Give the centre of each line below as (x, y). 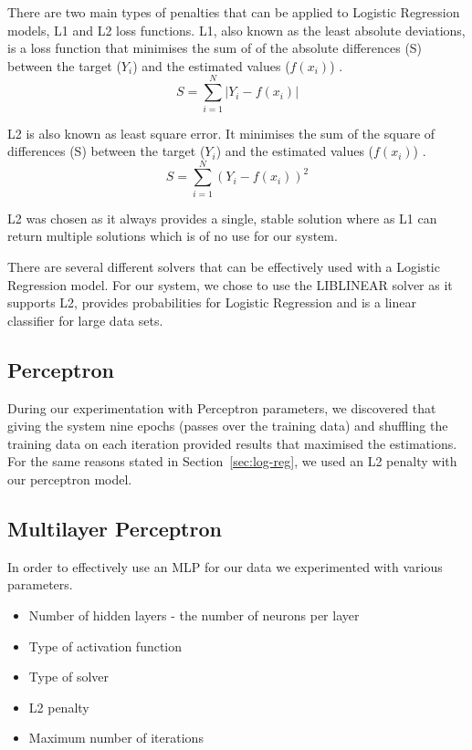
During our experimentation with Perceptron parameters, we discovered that (222, 407)
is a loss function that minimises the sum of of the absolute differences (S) (215, 48)
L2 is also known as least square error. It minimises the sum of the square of (221, 133)
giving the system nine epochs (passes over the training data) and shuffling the (228, 426)
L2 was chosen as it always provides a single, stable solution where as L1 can (222, 218)
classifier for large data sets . (85, 320)
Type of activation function (105, 646)
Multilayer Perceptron (115, 528)
